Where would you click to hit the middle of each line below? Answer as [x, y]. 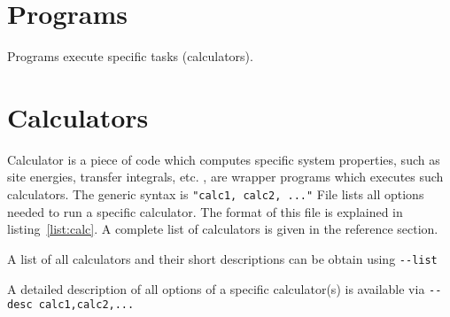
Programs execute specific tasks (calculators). [130, 56]
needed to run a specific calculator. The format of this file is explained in [205, 211]
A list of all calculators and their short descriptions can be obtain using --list [222, 258]
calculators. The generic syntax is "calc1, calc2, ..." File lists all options [216, 194]
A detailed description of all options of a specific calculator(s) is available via [216, 288]
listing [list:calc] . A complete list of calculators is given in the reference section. [223, 229]
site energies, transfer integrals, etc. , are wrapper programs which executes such [225, 177]
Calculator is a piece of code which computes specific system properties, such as [224, 159]
